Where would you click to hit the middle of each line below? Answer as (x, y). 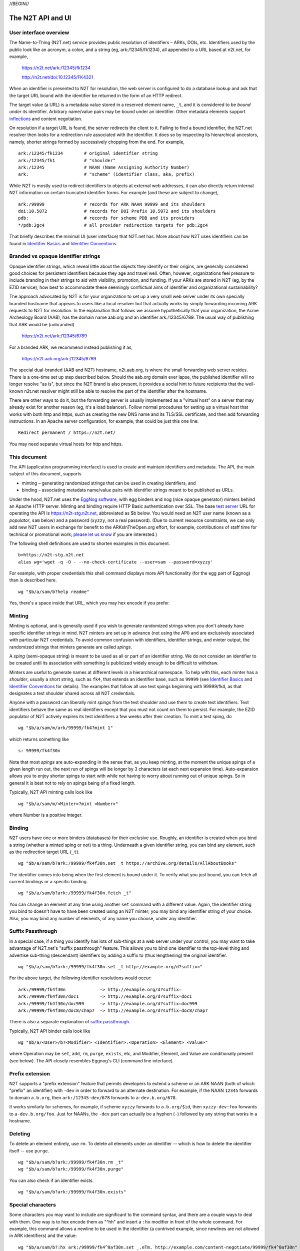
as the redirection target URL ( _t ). (44, 852)
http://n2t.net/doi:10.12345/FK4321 (57, 77)
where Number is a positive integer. (46, 815)
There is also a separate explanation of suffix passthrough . (70, 1022)
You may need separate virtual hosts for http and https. (66, 444)
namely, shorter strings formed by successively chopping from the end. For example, (97, 142)
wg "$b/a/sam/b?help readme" (54, 591)
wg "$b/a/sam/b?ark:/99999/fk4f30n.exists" (72, 1192)
